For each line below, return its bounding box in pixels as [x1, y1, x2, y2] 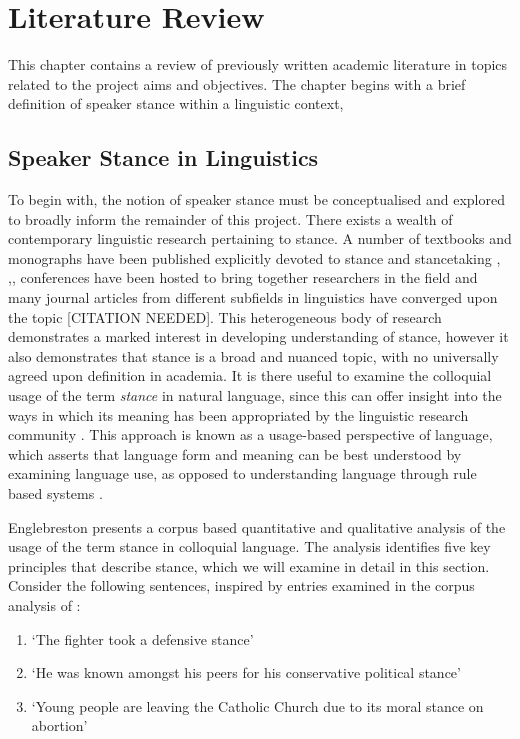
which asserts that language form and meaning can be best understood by [8, 443, 462, 464]
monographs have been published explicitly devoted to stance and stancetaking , [8, 247, 501, 268]
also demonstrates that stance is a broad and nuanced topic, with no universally [8, 345, 499, 366]
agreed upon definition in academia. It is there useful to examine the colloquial [8, 365, 492, 386]
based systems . [8, 483, 103, 504]
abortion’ [31, 715, 88, 736]
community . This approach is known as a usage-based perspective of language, [8, 424, 493, 445]
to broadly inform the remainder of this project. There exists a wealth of [8, 208, 453, 229]
